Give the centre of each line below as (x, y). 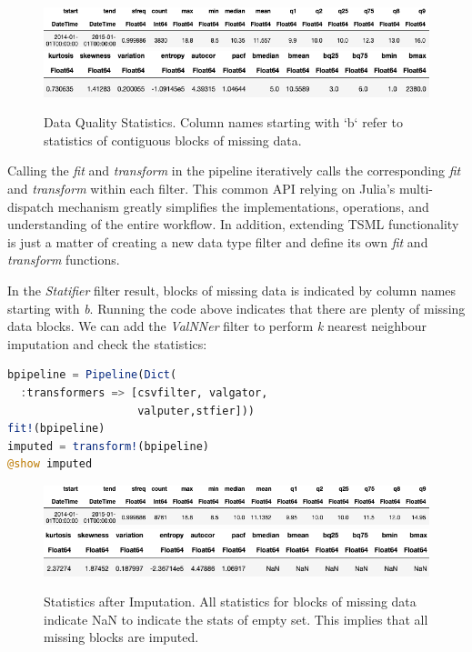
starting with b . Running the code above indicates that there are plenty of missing (236, 308)
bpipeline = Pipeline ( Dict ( (92, 375)
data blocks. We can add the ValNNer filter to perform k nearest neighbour (217, 326)
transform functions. (64, 260)
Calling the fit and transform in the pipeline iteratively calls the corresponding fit (234, 171)
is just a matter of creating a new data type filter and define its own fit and (218, 241)
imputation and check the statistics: (107, 343)
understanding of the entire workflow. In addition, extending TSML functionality (233, 224)
